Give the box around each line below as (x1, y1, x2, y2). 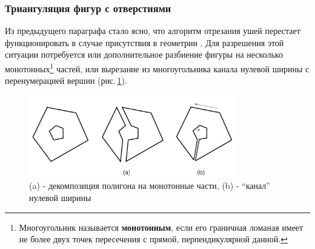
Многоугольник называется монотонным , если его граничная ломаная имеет (19, 220, 303, 233)
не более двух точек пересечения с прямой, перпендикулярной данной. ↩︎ (19, 233, 288, 245)
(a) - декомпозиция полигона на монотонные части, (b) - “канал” (29, 179, 270, 192)
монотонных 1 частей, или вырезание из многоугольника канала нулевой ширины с (5, 61, 310, 75)
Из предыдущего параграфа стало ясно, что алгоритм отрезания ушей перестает (5, 24, 300, 37)
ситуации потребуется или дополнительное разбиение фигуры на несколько (5, 48, 283, 61)
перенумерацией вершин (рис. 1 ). (5, 74, 127, 87)
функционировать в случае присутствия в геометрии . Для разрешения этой (5, 36, 284, 49)
